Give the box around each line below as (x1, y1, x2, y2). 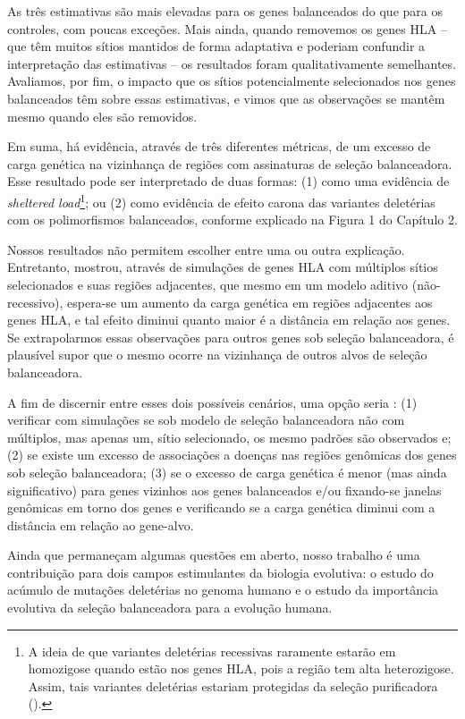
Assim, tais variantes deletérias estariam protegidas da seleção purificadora (28, 676, 438, 695)
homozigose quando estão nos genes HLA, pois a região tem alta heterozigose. (28, 659, 454, 678)
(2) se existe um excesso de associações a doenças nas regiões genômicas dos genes (7, 445, 457, 464)
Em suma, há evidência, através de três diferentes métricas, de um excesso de (7, 137, 431, 156)
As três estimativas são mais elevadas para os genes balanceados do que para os (7, 2, 443, 20)
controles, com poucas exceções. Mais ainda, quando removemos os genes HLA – (7, 19, 447, 38)
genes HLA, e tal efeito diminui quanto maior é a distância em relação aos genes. (7, 310, 451, 329)
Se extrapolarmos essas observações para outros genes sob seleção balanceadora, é (7, 327, 454, 346)
